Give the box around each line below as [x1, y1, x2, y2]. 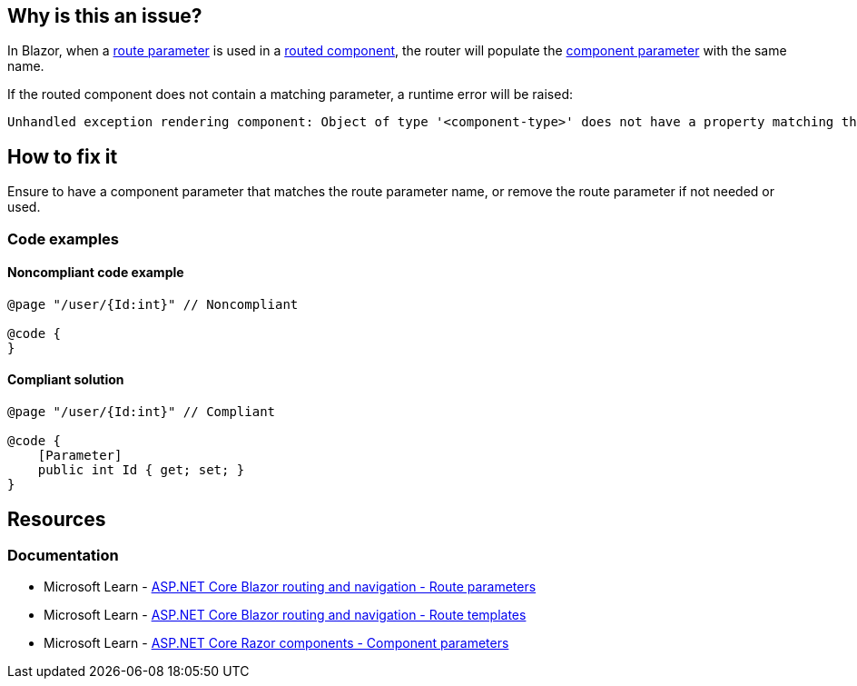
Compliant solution [7, 372, 124, 388]
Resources [7, 507, 106, 531]
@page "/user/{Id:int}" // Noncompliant [7, 296, 299, 312]
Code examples [7, 229, 120, 248]
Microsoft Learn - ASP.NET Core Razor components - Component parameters [44, 635, 509, 651]
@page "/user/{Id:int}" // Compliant [7, 404, 276, 420]
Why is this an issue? [7, 5, 202, 27]
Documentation [7, 545, 119, 564]
